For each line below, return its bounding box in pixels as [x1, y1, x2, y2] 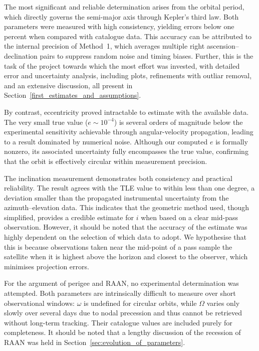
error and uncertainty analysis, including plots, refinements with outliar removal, [4, 70, 252, 81]
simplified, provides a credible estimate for [4, 212, 134, 222]
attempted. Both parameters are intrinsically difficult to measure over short [4, 288, 236, 298]
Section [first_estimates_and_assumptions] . [4, 90, 141, 100]
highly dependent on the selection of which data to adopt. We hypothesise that [4, 232, 247, 242]
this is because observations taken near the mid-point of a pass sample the [4, 241, 232, 252]
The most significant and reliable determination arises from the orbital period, [4, 2, 244, 12]
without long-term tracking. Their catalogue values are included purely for [4, 317, 232, 327]
